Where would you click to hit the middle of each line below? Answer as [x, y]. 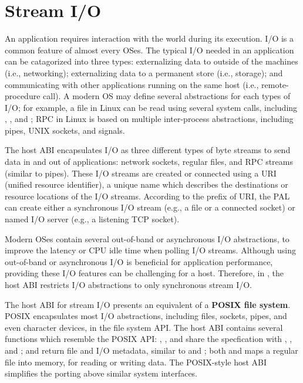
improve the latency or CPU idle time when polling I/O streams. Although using [150, 250]
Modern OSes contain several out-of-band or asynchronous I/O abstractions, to [147, 238]
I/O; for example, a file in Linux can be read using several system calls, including [151, 107]
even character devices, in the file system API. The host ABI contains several [144, 327]
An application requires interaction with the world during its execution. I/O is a [149, 38]
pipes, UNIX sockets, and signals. [65, 130]
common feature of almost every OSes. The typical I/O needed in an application [149, 50]
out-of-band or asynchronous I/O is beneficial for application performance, [139, 261]
